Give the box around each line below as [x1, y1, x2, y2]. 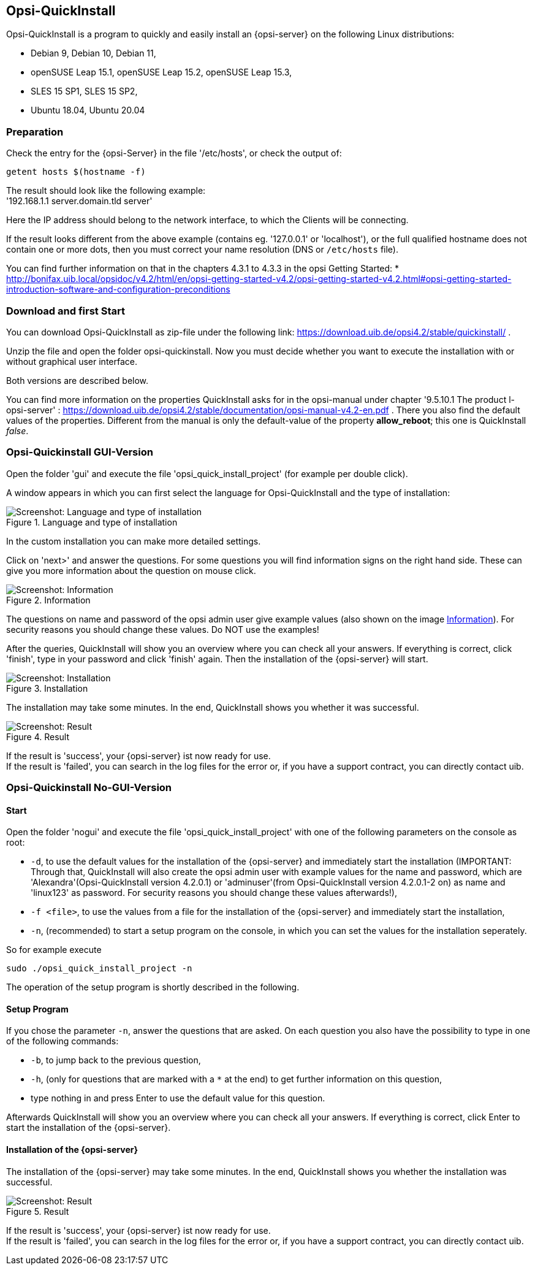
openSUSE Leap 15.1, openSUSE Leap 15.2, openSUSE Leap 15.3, [31, 67, 292, 78]
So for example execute [6, 944, 102, 955]
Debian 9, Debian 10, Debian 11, [31, 48, 156, 59]
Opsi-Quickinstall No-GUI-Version [6, 781, 172, 794]
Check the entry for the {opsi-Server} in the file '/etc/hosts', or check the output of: [6, 148, 342, 159]
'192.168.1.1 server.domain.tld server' [6, 196, 153, 207]
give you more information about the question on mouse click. [6, 565, 256, 576]
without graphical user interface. [6, 356, 137, 367]
